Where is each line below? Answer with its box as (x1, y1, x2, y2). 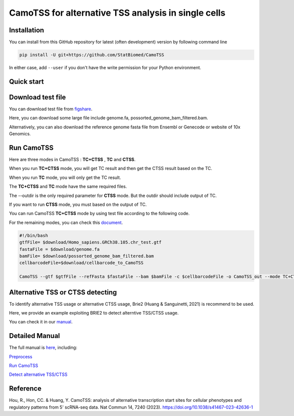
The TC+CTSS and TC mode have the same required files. (9, 184, 127, 190)
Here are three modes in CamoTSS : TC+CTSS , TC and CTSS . (9, 157, 136, 163)
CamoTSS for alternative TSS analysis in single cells (9, 7, 225, 18)
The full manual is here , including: (9, 344, 77, 350)
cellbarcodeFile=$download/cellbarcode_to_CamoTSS (19, 260, 144, 266)
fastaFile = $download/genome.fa (19, 246, 100, 252)
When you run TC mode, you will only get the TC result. (9, 174, 121, 180)
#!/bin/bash (19, 233, 49, 238)
